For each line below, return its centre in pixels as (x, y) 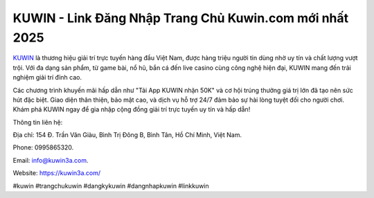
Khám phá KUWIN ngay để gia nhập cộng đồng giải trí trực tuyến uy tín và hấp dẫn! (132, 109)
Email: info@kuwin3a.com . (51, 160)
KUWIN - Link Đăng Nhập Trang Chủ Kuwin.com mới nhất (181, 18)
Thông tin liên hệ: (38, 122)
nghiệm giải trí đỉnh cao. (47, 78)
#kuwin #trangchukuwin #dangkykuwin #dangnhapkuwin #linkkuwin (111, 186)
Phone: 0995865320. (43, 147)
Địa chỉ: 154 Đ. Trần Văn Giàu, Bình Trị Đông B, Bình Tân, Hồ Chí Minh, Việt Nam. (127, 135)
